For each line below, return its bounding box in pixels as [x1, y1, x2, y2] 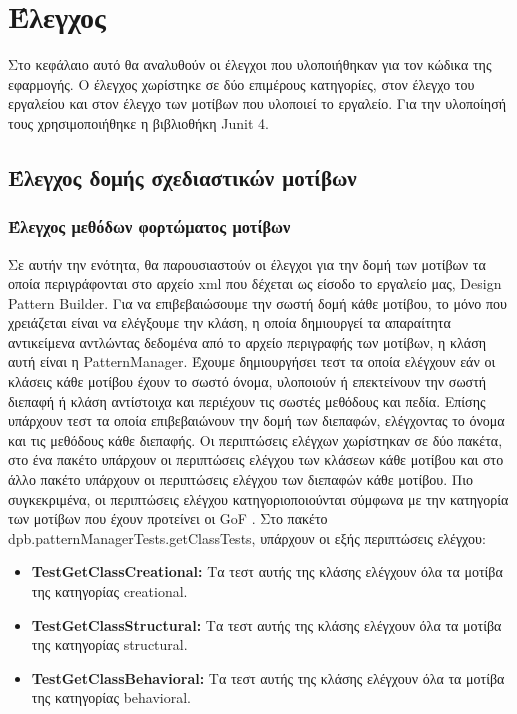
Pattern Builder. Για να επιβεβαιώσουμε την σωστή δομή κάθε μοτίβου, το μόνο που [8, 292, 507, 313]
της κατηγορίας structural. [31, 634, 188, 655]
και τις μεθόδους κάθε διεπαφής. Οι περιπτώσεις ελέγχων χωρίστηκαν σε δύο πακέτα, [8, 429, 503, 450]
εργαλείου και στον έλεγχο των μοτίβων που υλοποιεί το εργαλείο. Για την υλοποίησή [8, 93, 507, 114]
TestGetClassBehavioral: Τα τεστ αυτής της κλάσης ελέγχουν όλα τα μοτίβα [31, 667, 505, 688]
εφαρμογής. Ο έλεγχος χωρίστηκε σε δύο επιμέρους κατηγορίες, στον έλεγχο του [8, 73, 475, 94]
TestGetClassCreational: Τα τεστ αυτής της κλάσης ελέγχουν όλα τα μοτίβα [31, 561, 503, 582]
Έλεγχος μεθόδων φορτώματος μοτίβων [8, 214, 291, 239]
